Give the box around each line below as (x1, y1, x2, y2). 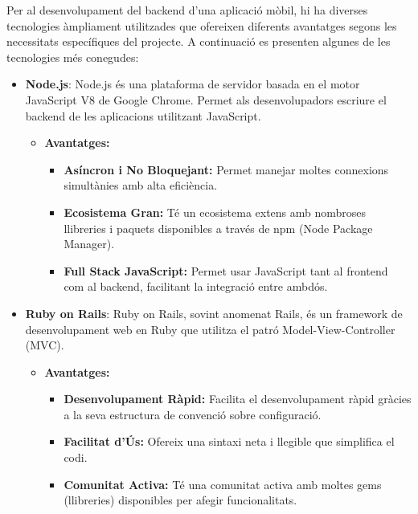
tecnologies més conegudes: (6, 48, 139, 65)
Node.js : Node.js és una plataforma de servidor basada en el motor (25, 75, 360, 92)
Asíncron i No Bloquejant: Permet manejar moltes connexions (64, 161, 389, 177)
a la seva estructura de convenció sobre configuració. (64, 406, 322, 422)
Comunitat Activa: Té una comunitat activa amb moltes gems (64, 475, 382, 492)
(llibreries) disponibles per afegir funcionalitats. (64, 492, 297, 508)
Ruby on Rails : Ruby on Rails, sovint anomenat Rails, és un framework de (25, 304, 403, 321)
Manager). (64, 235, 115, 252)
